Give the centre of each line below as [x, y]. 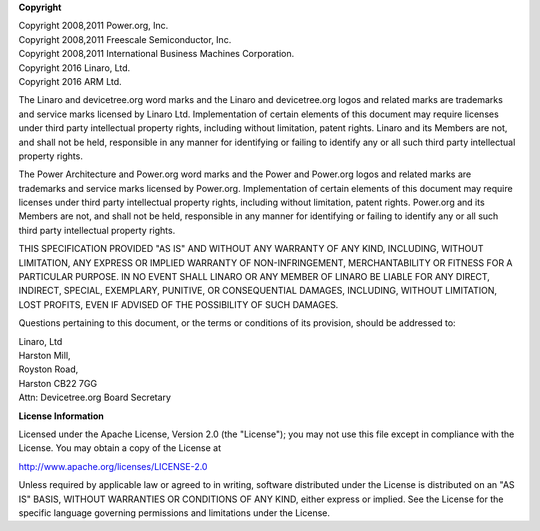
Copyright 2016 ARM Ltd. [70, 81]
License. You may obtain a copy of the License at [120, 448]
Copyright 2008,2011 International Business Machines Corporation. [156, 54]
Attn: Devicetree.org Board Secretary [95, 397]
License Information [61, 416]
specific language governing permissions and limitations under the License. [174, 512]
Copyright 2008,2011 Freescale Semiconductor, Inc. [125, 39]
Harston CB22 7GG [58, 383]
